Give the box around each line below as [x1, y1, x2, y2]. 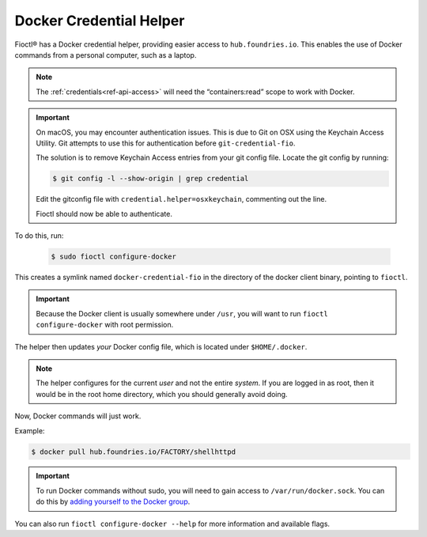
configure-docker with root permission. [36, 320, 174, 330]
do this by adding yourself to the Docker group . [36, 497, 191, 506]
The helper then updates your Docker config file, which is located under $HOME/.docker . [14, 342, 308, 351]
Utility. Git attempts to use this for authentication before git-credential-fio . [36, 138, 296, 148]
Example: [14, 425, 45, 435]
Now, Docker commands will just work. [14, 411, 142, 421]
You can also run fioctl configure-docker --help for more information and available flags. [14, 519, 331, 528]
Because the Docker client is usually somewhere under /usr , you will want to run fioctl [36, 308, 328, 318]
